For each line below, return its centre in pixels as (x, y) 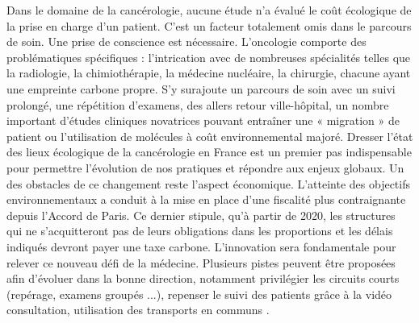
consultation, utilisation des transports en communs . (138, 310)
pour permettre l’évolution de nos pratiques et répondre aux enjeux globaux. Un (205, 167)
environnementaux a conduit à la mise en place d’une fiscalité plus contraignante (206, 199)
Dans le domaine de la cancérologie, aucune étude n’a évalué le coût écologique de (209, 10)
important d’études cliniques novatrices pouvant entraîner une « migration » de (203, 120)
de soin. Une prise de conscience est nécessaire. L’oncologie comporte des (186, 41)
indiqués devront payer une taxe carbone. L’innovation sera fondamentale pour (201, 246)
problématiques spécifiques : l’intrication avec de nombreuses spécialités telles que (209, 57)
